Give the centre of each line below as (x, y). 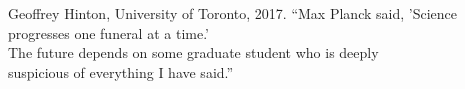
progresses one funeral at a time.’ (108, 32)
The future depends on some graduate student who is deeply (193, 52)
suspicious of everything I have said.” (121, 71)
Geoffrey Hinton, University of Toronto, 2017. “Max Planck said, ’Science (232, 13)
